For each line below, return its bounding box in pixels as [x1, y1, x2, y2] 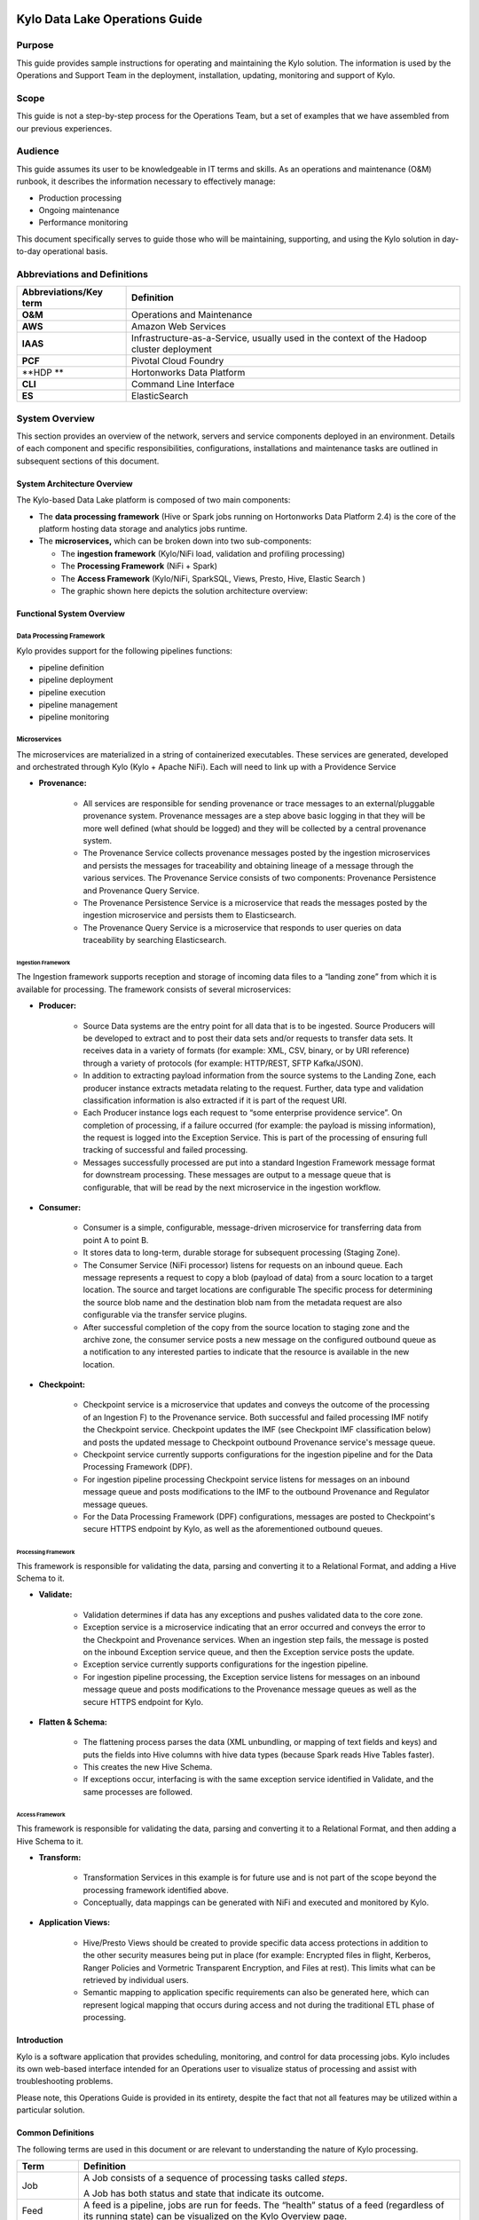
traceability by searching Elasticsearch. [82, 935, 227, 946]
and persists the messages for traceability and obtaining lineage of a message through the [82, 860, 414, 870]
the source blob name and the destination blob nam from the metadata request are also [82, 1296, 403, 1307]
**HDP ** [21, 367, 64, 379]
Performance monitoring [38, 218, 129, 228]
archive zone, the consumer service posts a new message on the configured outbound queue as [82, 1334, 436, 1344]
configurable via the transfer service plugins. [82, 1310, 247, 1320]
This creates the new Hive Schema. [82, 1762, 213, 1772]
